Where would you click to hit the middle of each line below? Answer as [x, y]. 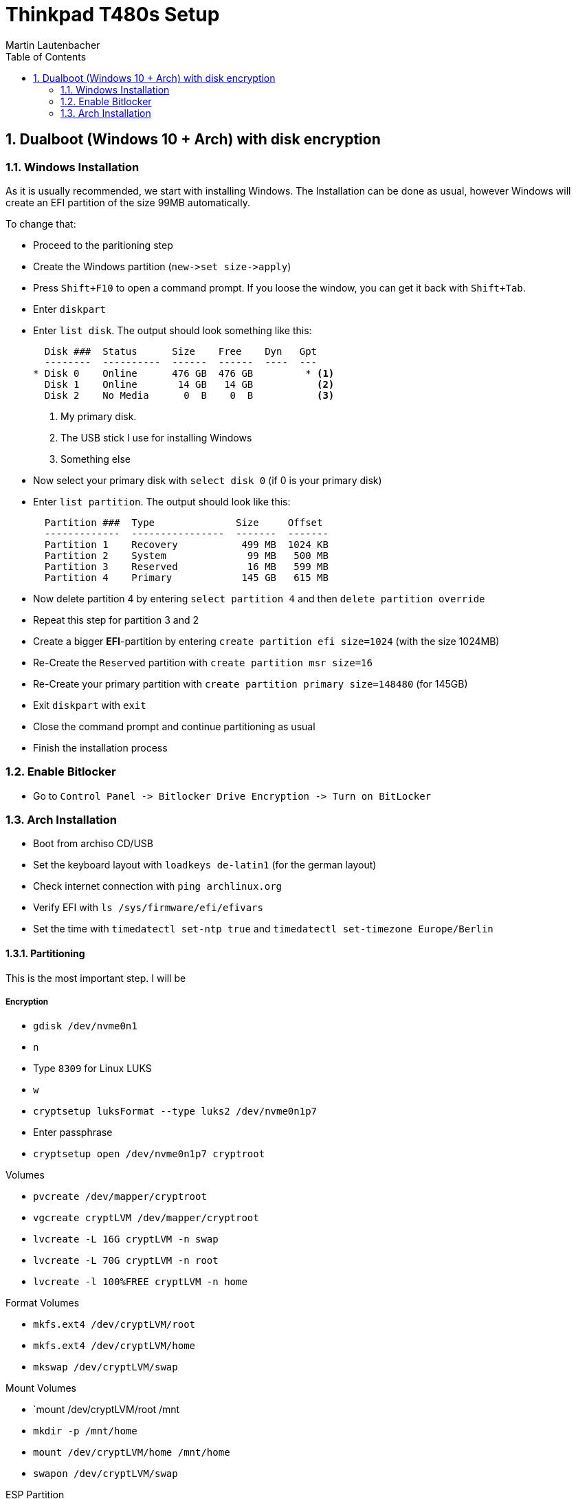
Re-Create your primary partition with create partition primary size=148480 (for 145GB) [251, 683]
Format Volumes [43, 1303]
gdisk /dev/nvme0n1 [85, 1026]
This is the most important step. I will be [96, 978]
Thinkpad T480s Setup [113, 14]
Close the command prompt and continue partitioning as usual [174, 726]
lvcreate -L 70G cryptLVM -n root [126, 1261]
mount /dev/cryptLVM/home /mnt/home [132, 1453]
